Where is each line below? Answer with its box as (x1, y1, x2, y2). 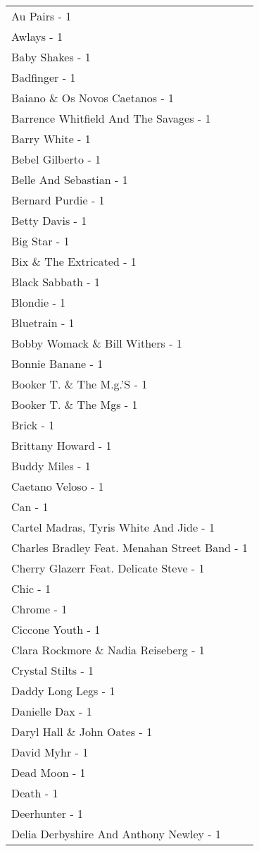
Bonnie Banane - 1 (11, 355, 103, 372)
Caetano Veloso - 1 (11, 478, 104, 494)
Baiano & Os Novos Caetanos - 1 (11, 90, 175, 106)
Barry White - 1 (11, 130, 91, 147)
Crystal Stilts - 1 (11, 662, 94, 678)
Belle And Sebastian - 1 (11, 171, 128, 188)
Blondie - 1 (11, 294, 66, 310)
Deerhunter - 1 (11, 805, 84, 821)
